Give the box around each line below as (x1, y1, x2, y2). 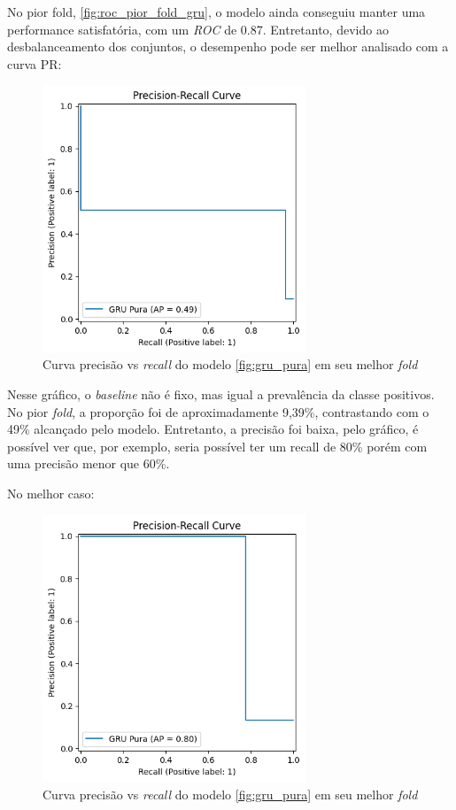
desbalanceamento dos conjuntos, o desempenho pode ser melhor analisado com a (7, 37, 449, 56)
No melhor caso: (7, 483, 95, 502)
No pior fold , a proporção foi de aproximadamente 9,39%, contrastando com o (7, 402, 429, 420)
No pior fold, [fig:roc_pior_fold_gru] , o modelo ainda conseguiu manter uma (7, 3, 426, 20)
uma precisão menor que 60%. (7, 454, 170, 473)
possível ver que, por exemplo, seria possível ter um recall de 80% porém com (7, 436, 428, 455)
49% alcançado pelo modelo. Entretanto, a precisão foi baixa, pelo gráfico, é (7, 420, 419, 438)
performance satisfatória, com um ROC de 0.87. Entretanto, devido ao (7, 19, 389, 38)
